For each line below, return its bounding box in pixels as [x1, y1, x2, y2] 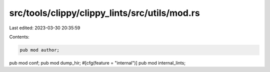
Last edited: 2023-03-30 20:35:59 [9, 25, 80, 31]
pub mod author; [19, 47, 60, 53]
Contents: [9, 34, 29, 40]
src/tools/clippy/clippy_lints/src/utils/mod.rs [9, 7, 200, 18]
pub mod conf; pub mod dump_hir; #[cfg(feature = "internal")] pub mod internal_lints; [9, 60, 186, 66]
